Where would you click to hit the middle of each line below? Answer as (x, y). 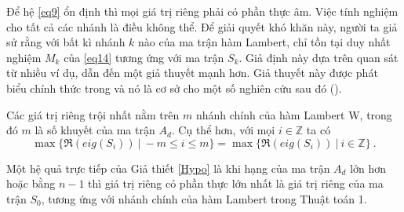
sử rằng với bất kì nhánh (66, 42)
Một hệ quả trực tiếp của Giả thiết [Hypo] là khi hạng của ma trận (168, 168)
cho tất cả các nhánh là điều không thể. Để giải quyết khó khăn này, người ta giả (202, 26)
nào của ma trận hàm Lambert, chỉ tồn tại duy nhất (264, 42)
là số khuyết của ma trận (95, 130)
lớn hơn (368, 168)
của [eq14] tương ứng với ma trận (144, 57)
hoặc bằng (31, 183)
